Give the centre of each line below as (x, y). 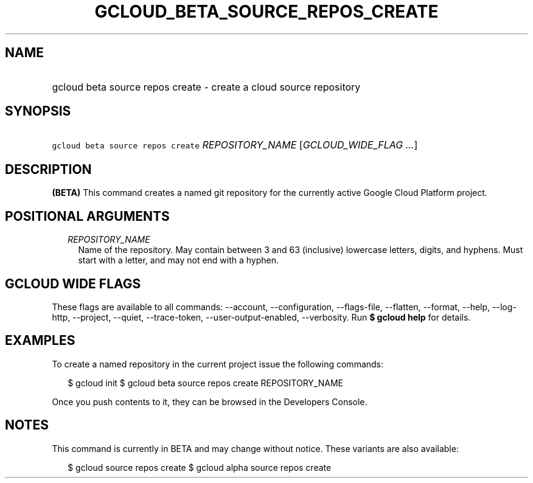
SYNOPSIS (38, 111)
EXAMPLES (40, 341)
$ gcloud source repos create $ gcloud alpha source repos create (200, 467)
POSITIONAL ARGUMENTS (87, 216)
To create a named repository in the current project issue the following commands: (218, 364)
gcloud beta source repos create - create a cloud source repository (206, 87)
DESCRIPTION (48, 169)
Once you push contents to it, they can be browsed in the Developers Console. (210, 401)
